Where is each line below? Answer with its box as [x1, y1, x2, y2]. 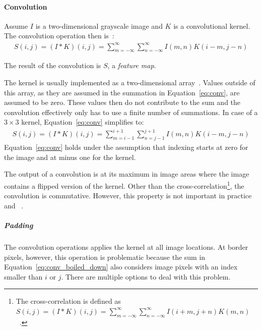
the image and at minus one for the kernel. [4, 151, 136, 162]
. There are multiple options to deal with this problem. [61, 271, 231, 282]
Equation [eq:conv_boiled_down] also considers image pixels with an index [4, 261, 238, 272]
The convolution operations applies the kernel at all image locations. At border [4, 241, 248, 252]
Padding [4, 220, 33, 231]
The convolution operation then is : [4, 30, 114, 41]
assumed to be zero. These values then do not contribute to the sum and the [4, 97, 241, 107]
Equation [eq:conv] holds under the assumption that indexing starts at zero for [4, 142, 248, 152]
